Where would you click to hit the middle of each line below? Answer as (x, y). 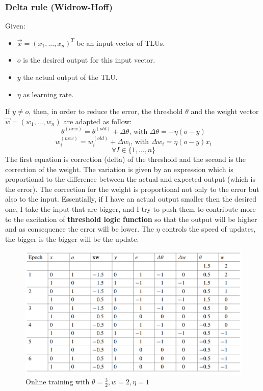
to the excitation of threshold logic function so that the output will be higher (131, 219)
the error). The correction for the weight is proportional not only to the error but (132, 189)
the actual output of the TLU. (70, 77)
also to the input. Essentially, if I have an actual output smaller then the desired (131, 199)
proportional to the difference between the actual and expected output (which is (130, 179)
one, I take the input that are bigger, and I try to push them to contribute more (130, 209)
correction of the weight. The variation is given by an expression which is (119, 169)
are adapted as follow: (98, 121)
